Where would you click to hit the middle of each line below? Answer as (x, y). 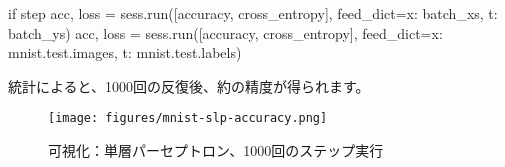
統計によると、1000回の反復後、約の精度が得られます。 (189, 85)
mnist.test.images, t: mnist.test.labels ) (125, 52)
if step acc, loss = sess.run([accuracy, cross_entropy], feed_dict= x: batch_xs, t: (253, 13)
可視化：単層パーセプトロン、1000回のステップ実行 (216, 150)
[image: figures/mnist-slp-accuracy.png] (188, 118)
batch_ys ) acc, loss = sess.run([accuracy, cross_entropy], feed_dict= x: (225, 32)
